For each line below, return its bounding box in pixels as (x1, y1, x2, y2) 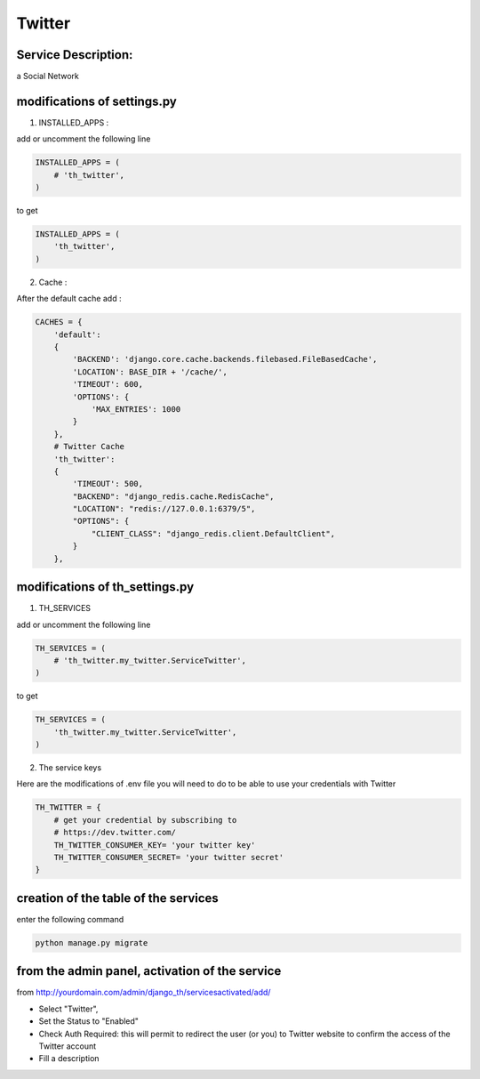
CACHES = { (35, 317, 83, 327)
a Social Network (16, 71, 80, 82)
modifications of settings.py (16, 93, 177, 109)
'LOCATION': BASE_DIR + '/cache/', (72, 366, 228, 377)
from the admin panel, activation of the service (16, 963, 282, 978)
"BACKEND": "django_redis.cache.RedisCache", (72, 491, 275, 502)
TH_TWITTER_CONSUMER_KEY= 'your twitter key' (53, 840, 256, 850)
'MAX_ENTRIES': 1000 (91, 404, 181, 414)
